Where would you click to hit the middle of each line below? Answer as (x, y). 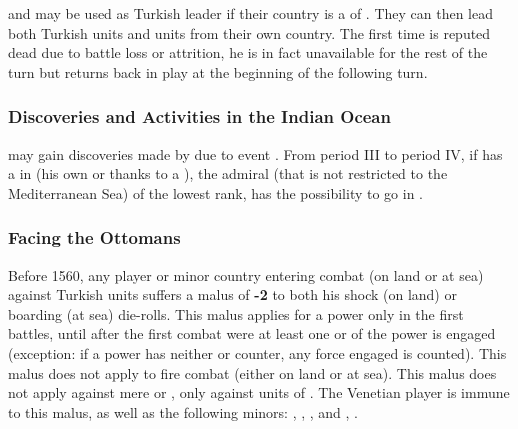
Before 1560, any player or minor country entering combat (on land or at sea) (246, 274)
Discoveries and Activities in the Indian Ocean (199, 116)
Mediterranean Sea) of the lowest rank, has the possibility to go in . (215, 192)
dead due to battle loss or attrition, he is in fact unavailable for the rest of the (248, 52)
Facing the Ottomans (94, 237)
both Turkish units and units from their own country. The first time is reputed (249, 32)
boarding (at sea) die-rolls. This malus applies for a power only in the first (236, 313)
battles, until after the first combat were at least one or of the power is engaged (252, 333)
